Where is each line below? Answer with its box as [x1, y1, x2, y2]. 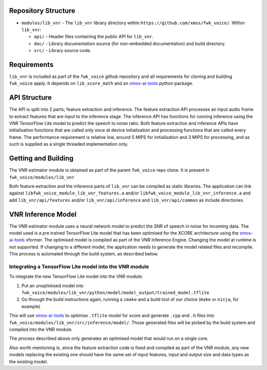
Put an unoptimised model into [21, 283, 84, 289]
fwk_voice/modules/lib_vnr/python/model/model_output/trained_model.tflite [21, 290, 210, 296]
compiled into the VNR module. [9, 326, 73, 332]
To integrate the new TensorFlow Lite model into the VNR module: [9, 273, 143, 280]
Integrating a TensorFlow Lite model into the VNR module [9, 263, 149, 270]
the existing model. [9, 359, 48, 365]
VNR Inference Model [9, 210, 77, 218]
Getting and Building [9, 154, 74, 163]
